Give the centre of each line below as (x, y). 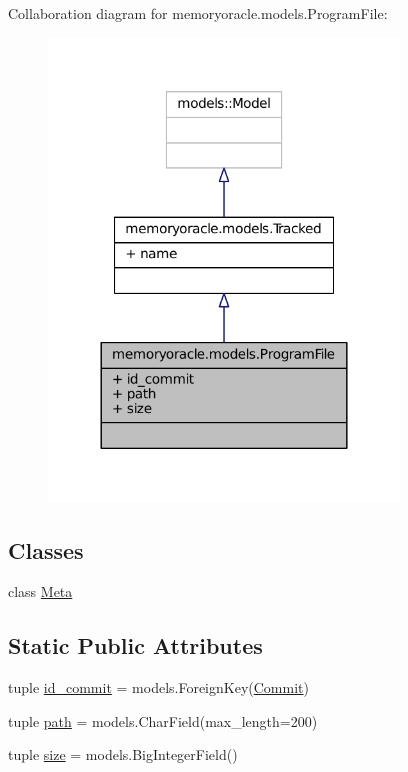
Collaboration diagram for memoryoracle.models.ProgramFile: (198, 13)
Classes (46, 549)
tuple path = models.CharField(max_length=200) (163, 720)
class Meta (40, 591)
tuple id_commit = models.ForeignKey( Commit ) (158, 687)
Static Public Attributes (135, 645)
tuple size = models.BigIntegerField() (123, 754)
